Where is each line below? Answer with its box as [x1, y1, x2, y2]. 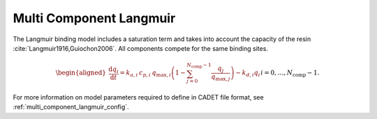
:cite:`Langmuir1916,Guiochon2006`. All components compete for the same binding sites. [13, 44, 269, 52]
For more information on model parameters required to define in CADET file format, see [13, 93, 265, 102]
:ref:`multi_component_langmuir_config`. [13, 103, 129, 111]
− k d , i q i [235, 69, 260, 78]
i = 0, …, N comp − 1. [260, 69, 320, 78]
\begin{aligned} [56, 69, 106, 77]
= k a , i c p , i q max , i [119, 69, 171, 78]
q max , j [211, 72, 230, 82]
